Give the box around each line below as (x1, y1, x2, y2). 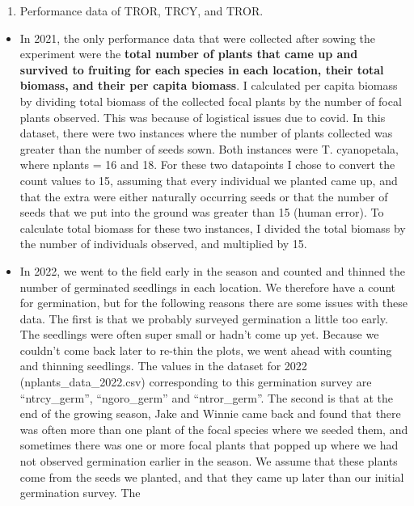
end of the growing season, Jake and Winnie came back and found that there (19, 405, 401, 422)
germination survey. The (19, 484, 141, 501)
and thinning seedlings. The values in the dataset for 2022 (19, 357, 307, 374)
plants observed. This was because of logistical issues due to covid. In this (19, 108, 386, 125)
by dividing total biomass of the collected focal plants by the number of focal (19, 92, 402, 109)
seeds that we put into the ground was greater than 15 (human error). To (19, 204, 384, 221)
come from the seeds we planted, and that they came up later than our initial (19, 468, 404, 485)
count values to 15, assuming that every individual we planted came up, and (19, 171, 398, 188)
